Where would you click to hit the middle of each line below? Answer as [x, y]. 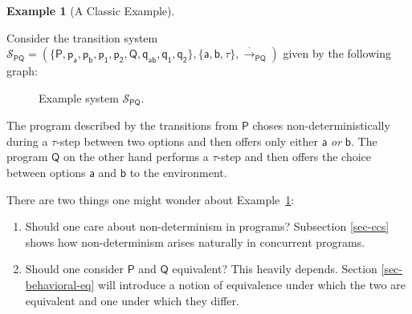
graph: [22, 71]
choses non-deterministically [321, 125]
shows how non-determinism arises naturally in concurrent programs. [195, 242]
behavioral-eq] [60, 284]
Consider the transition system [82, 37]
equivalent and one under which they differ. [132, 300]
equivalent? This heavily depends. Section [275, 269]
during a [27, 141]
